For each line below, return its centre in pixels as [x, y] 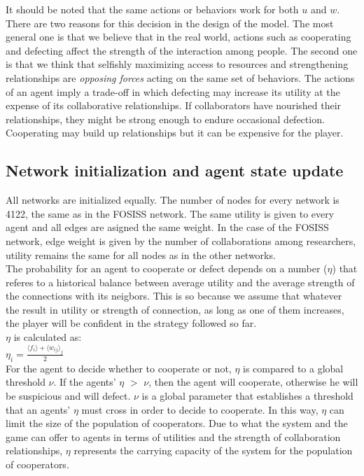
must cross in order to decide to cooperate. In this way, [200, 409]
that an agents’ [38, 409]
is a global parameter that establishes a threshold [247, 395]
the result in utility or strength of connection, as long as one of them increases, [175, 309]
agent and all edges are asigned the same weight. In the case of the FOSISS [167, 227]
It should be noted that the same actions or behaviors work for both [152, 9]
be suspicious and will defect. [68, 395]
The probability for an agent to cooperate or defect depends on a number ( [167, 268]
